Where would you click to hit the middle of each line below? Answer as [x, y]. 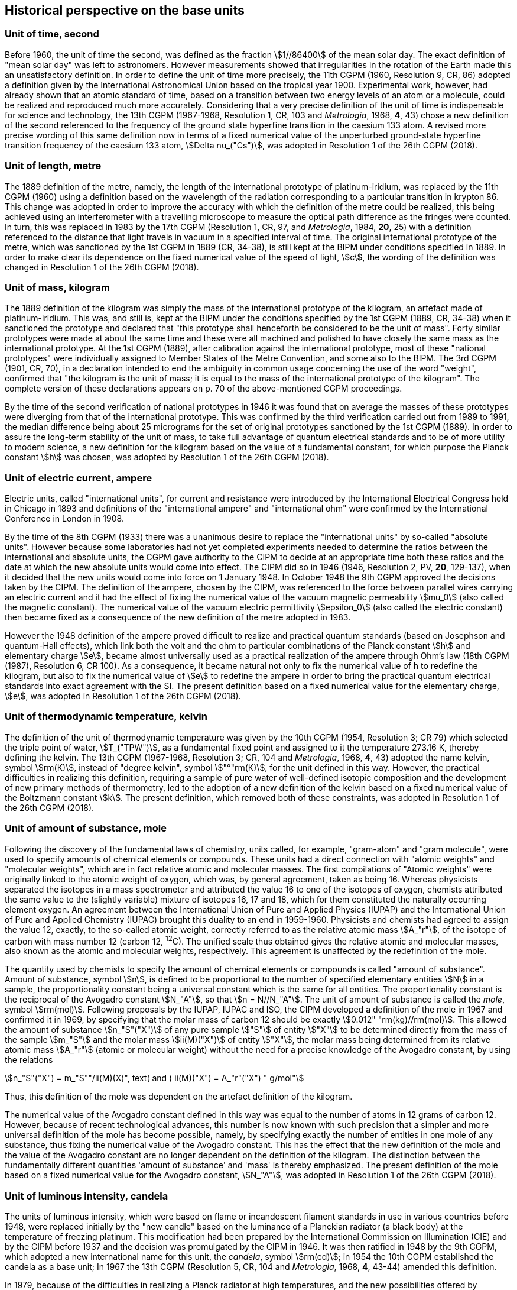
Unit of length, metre [53, 166]
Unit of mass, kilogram [58, 287]
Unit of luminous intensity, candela [87, 1196]
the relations [29, 1060]
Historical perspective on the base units [125, 10]
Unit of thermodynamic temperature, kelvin [106, 717]
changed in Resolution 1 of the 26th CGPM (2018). [102, 267]
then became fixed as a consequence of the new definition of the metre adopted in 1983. [178, 617]
